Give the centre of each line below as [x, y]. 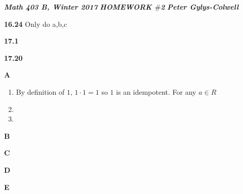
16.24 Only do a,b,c [36, 24]
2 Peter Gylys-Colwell [200, 7]
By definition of [40, 91]
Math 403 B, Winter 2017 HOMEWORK [78, 7]
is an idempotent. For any [156, 91]
